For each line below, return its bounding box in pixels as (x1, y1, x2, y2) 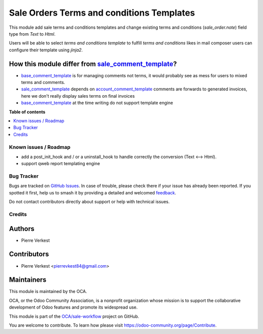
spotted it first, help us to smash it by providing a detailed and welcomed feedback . (9, 189, 176, 195)
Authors (9, 225, 35, 233)
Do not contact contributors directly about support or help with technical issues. (9, 199, 170, 205)
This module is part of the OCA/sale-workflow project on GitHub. (9, 313, 139, 319)
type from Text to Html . (9, 31, 56, 37)
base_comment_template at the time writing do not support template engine (21, 100, 173, 106)
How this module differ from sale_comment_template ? (9, 60, 177, 68)
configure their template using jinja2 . (9, 47, 83, 53)
